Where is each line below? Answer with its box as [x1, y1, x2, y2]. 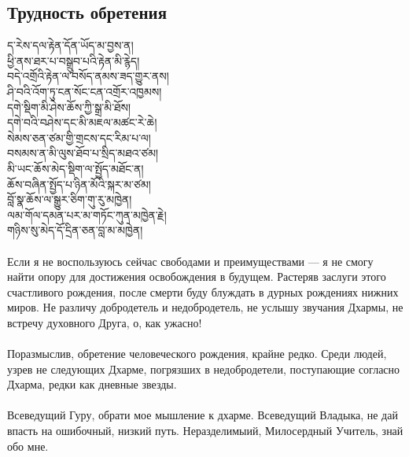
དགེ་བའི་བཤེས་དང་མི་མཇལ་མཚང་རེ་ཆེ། [7, 114, 157, 131]
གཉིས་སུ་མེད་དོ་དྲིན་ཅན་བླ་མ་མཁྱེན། [7, 222, 143, 238]
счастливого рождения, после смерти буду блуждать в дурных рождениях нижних [7, 283, 399, 300]
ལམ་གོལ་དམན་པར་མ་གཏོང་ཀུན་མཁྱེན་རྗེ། [7, 206, 167, 223]
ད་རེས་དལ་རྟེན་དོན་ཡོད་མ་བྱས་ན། [7, 37, 134, 53]
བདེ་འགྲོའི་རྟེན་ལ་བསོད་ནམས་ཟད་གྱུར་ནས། [7, 68, 169, 84]
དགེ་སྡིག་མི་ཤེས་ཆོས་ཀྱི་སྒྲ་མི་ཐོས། [7, 98, 131, 115]
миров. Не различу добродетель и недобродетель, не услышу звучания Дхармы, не [7, 299, 403, 315]
